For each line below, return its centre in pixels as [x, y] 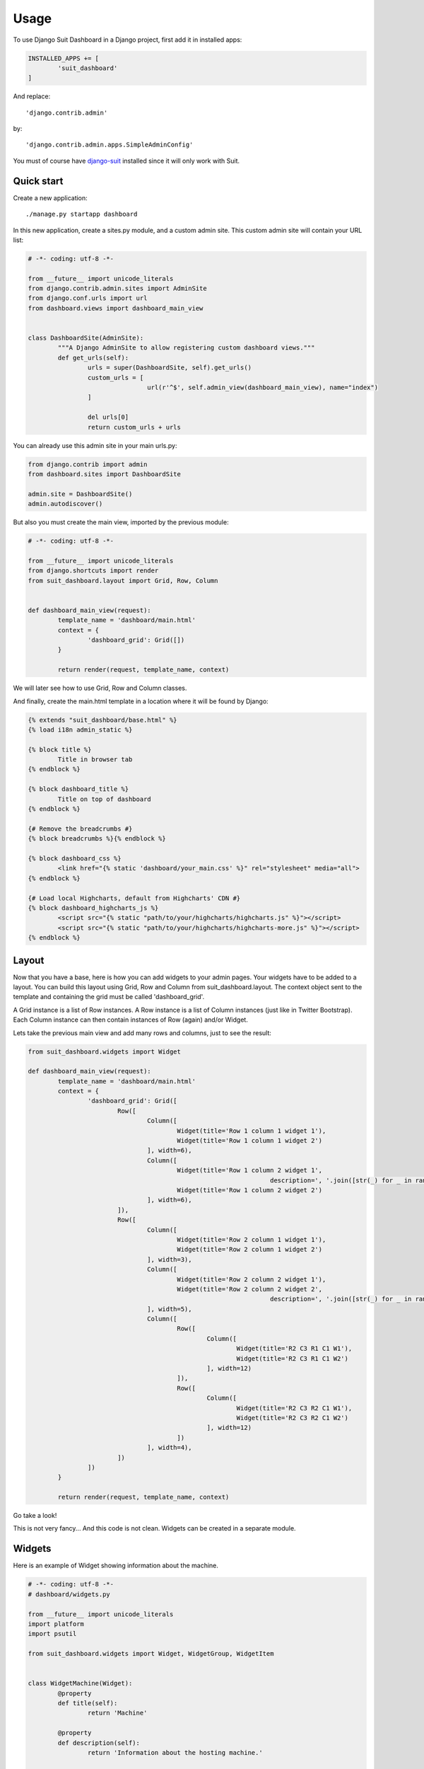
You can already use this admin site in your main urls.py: [95, 445]
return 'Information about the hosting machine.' [175, 1753]
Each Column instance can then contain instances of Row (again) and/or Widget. [131, 1020]
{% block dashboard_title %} [78, 789]
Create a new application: [50, 197]
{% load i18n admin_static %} [80, 730]
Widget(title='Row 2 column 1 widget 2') [250, 1250]
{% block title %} [60, 749]
